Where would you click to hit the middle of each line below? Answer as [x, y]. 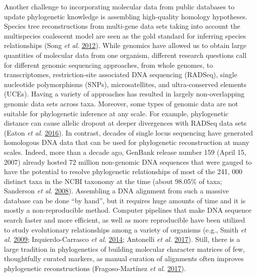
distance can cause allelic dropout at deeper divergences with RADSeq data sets [125, 123]
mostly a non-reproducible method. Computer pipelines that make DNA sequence [128, 210]
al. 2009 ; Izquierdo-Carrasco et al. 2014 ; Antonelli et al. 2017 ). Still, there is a [122, 239]
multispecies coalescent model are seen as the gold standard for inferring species [125, 35]
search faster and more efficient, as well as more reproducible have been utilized [125, 220]
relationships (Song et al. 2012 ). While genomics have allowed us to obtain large [125, 45]
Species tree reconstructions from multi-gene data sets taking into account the [122, 26]
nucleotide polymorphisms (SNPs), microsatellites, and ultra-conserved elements [125, 84]
